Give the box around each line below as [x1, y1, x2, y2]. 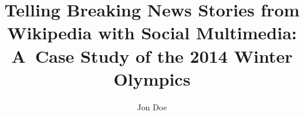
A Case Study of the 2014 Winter [11, 43, 293, 67]
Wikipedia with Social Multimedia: [7, 21, 297, 45]
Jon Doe [137, 100, 167, 113]
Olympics [113, 66, 191, 90]
